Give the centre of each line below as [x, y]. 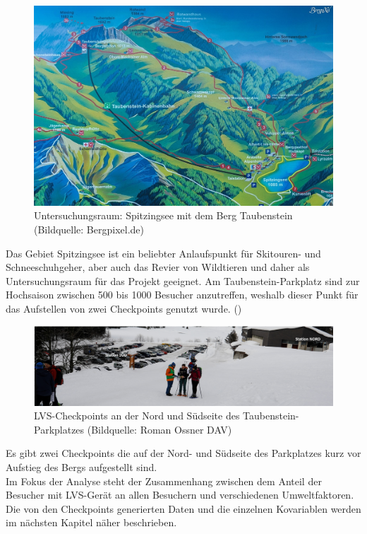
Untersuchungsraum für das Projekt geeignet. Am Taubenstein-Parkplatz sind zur [183, 280]
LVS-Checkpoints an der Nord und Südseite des [137, 416]
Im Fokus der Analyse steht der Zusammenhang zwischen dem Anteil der [164, 481]
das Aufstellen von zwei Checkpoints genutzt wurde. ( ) [124, 308]
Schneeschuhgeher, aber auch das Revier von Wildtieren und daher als [158, 267]
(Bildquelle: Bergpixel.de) [89, 229]
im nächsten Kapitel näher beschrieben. [91, 522]
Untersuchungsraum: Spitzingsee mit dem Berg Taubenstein [163, 215]
